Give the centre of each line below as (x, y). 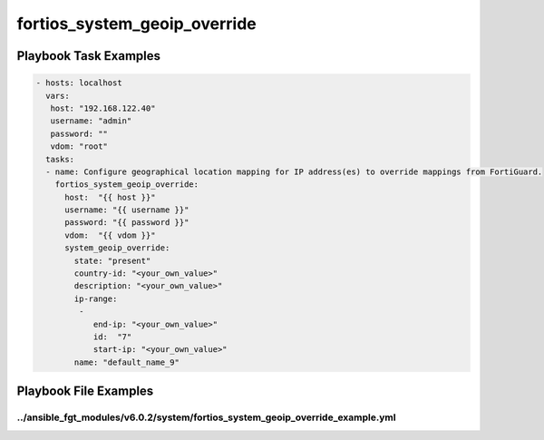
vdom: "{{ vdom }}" (110, 235)
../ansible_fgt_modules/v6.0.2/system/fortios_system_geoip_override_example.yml (206, 417)
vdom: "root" (79, 147)
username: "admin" (91, 121)
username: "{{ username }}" (127, 210)
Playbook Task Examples (89, 56)
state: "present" (112, 260)
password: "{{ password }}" (127, 223)
